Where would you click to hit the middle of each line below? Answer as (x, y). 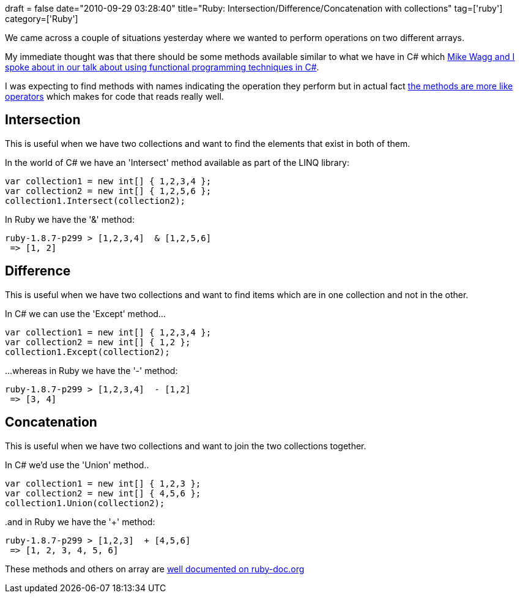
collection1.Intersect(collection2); (95, 200)
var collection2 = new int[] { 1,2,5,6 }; (108, 191)
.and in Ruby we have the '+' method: (80, 521)
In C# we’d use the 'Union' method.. (77, 465)
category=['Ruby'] (42, 19)
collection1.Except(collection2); (87, 352)
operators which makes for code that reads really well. (114, 96)
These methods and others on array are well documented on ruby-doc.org (155, 569)
